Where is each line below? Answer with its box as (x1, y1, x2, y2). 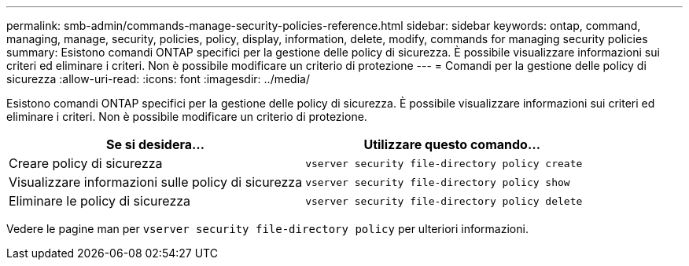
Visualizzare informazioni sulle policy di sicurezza (9, 174, 303, 190)
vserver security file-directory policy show (305, 176, 570, 188)
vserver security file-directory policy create (305, 157, 583, 169)
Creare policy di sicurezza (9, 155, 163, 171)
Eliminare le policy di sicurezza (9, 193, 191, 209)
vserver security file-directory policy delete (305, 195, 583, 207)
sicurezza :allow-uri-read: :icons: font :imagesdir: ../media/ (6, 72, 310, 86)
